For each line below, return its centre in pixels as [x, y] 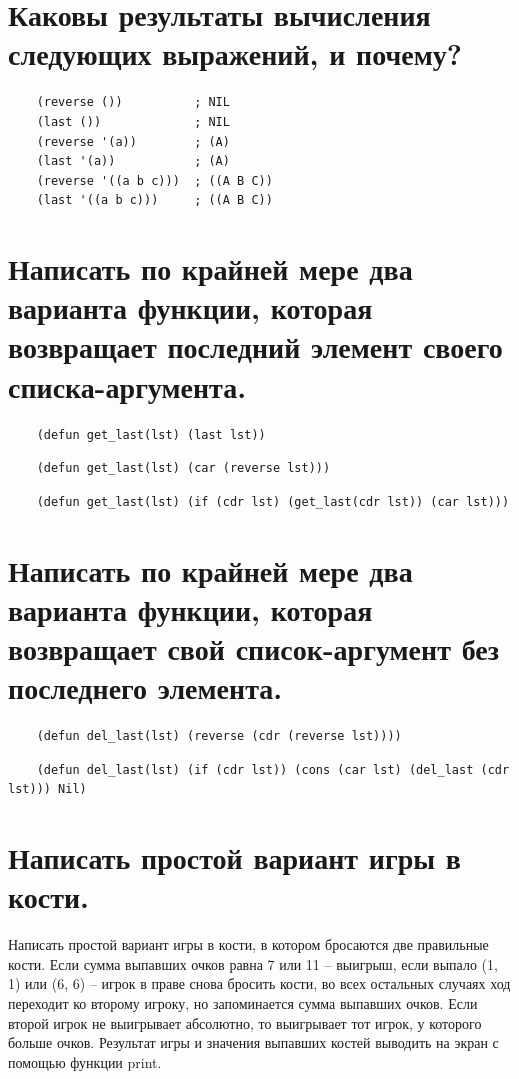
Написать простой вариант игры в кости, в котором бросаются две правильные [248, 944]
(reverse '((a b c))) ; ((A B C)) [154, 180]
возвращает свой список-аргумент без [253, 647]
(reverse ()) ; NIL [133, 102]
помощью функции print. [85, 1061]
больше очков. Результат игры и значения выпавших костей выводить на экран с [253, 1042]
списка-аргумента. [127, 385]
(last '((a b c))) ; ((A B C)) [154, 200]
